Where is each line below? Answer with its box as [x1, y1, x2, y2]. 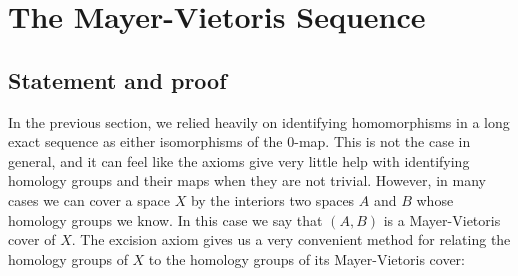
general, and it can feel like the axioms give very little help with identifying [8, 150, 470, 171]
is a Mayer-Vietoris [383, 209, 501, 230]
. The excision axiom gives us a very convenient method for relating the [71, 229, 511, 250]
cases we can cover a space [8, 189, 170, 210]
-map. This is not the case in [294, 131, 471, 152]
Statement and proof [8, 64, 227, 95]
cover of [8, 229, 56, 250]
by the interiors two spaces [190, 189, 355, 210]
